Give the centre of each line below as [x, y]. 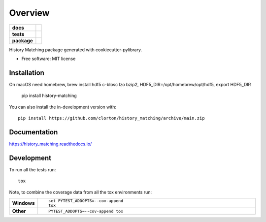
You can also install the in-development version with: [63, 107]
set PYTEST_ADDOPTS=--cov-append [86, 201]
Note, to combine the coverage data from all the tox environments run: [81, 192]
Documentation [33, 132]
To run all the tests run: [33, 169]
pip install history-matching [49, 95]
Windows [23, 203]
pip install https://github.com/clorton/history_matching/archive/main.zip [111, 118]
